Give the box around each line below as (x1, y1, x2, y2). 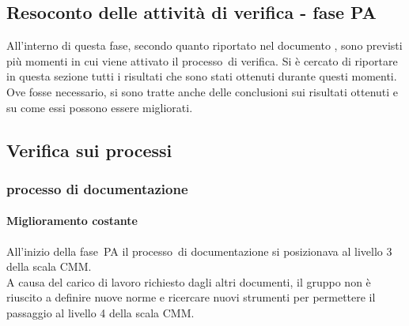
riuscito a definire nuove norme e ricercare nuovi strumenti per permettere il (6, 289, 376, 305)
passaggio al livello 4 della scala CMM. (6, 304, 195, 320)
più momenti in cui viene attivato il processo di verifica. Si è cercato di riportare (6, 52, 398, 69)
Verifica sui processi (6, 137, 172, 162)
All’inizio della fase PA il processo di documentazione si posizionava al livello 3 (6, 242, 392, 259)
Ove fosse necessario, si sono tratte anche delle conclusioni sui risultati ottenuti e (6, 83, 399, 99)
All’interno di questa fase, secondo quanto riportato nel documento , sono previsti (6, 37, 403, 54)
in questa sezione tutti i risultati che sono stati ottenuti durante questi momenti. (6, 68, 397, 84)
